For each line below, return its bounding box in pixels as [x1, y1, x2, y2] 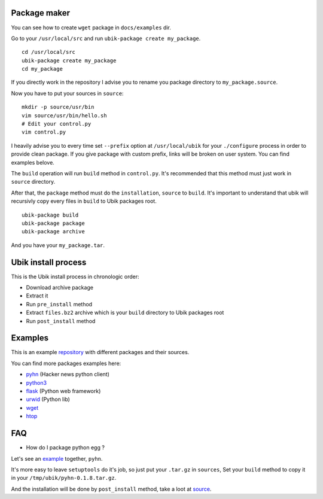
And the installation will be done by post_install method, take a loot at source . [11, 485, 212, 492]
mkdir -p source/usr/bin [22, 104, 95, 111]
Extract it [26, 292, 48, 299]
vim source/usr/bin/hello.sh [22, 112, 107, 119]
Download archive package [26, 284, 94, 291]
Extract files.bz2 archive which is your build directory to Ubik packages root [26, 309, 224, 317]
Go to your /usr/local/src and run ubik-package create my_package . [11, 35, 201, 42]
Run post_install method [26, 317, 96, 324]
